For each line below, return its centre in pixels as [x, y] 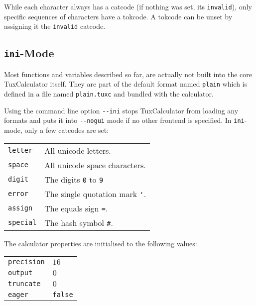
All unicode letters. [78, 150]
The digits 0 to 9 [74, 179]
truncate [24, 284]
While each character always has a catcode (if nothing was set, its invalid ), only [128, 6]
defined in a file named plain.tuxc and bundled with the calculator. [109, 93]
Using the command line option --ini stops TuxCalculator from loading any [121, 110]
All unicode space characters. [95, 165]
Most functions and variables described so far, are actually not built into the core [128, 74]
